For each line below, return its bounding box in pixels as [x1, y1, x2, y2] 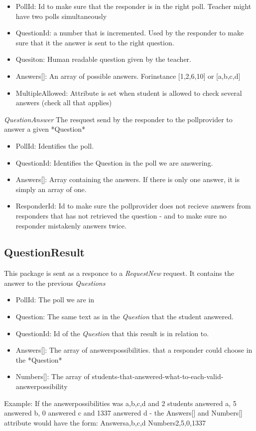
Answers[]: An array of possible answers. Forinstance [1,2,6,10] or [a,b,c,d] [15, 70, 241, 81]
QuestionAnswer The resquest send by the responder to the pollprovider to [4, 114, 233, 124]
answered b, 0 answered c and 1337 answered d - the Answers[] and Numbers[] [4, 408, 243, 418]
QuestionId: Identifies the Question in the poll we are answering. [15, 157, 213, 168]
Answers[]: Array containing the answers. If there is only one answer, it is [15, 174, 240, 185]
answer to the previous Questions [4, 277, 106, 288]
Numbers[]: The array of [15, 371, 90, 382]
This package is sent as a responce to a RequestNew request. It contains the [4, 268, 234, 278]
